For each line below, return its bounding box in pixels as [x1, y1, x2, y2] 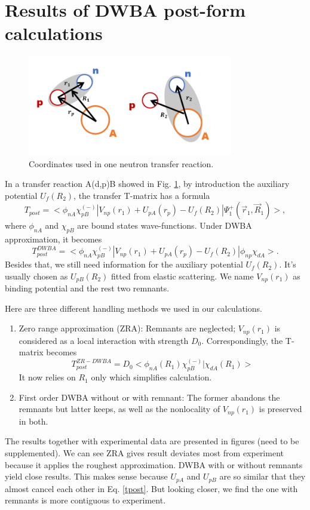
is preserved [259, 403, 302, 415]
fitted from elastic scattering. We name [111, 269, 254, 282]
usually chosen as [5, 269, 68, 282]
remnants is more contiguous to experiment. [5, 494, 166, 506]
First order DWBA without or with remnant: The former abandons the [19, 391, 280, 403]
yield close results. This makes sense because [5, 470, 168, 483]
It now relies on [19, 371, 76, 383]
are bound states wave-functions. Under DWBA [77, 219, 252, 232]
